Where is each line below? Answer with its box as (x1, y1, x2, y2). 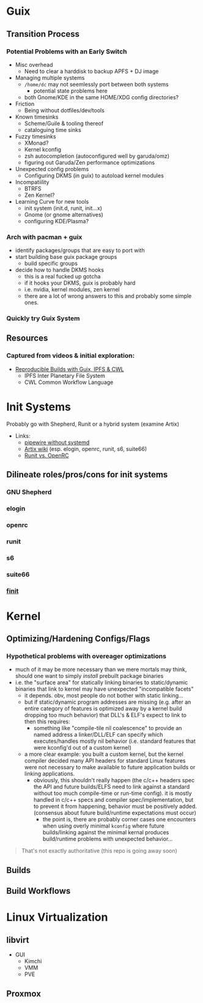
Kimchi (24, 958, 42, 965)
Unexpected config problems (15, 165, 89, 172)
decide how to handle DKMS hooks (15, 266, 104, 274)
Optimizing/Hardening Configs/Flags (6, 634, 150, 644)
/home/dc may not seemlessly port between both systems (24, 80, 169, 88)
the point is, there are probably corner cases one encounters (42, 816, 196, 823)
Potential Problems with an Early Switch (6, 47, 127, 56)
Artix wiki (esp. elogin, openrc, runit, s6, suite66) (24, 445, 147, 452)
